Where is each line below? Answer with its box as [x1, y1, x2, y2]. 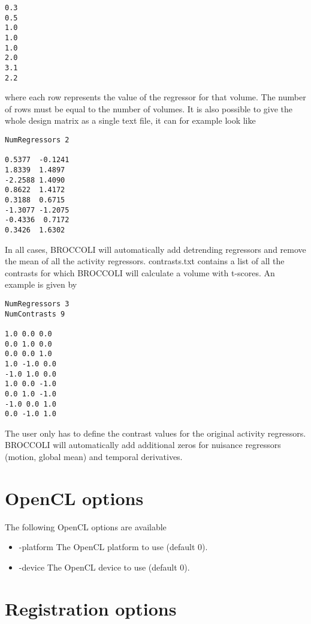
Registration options [5, 596, 177, 620]
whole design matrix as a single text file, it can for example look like [5, 114, 256, 127]
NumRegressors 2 [5, 136, 70, 145]
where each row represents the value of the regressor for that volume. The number [5, 91, 306, 103]
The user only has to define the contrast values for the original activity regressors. [5, 426, 306, 439]
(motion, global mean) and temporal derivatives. [5, 450, 183, 463]
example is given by [5, 278, 77, 291]
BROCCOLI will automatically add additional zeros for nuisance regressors [5, 438, 281, 451]
